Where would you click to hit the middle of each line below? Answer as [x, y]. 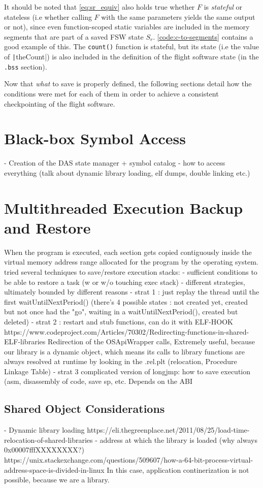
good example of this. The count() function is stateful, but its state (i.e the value [132, 46]
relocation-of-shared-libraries [48, 440]
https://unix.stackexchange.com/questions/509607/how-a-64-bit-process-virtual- [129, 460]
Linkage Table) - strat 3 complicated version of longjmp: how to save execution [127, 371]
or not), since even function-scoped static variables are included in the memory [127, 27]
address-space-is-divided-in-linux [54, 469]
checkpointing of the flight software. [60, 103]
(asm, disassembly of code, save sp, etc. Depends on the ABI [98, 381]
